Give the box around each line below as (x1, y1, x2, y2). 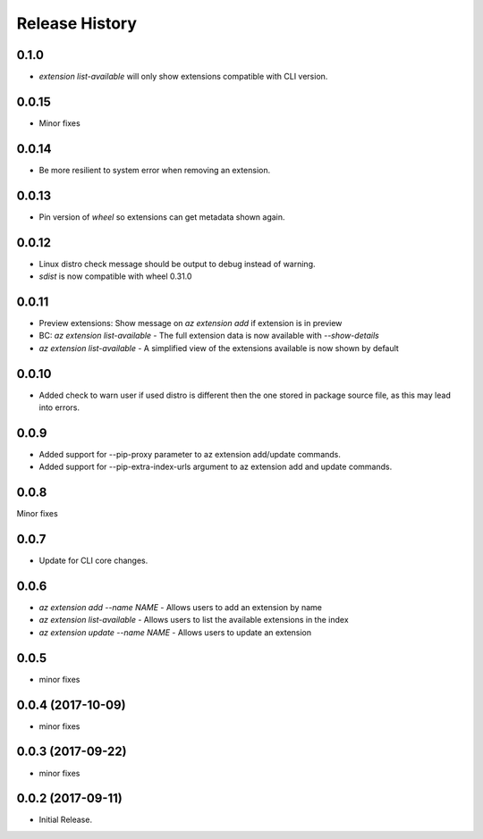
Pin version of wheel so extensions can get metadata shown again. (38, 211, 285, 222)
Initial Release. (38, 814, 93, 826)
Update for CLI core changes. (38, 555, 148, 566)
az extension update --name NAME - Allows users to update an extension (38, 626, 312, 638)
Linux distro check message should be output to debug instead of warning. (38, 258, 317, 269)
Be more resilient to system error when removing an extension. (38, 164, 271, 175)
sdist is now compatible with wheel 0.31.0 (38, 271, 192, 281)
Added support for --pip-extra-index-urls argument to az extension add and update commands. (38, 461, 393, 473)
